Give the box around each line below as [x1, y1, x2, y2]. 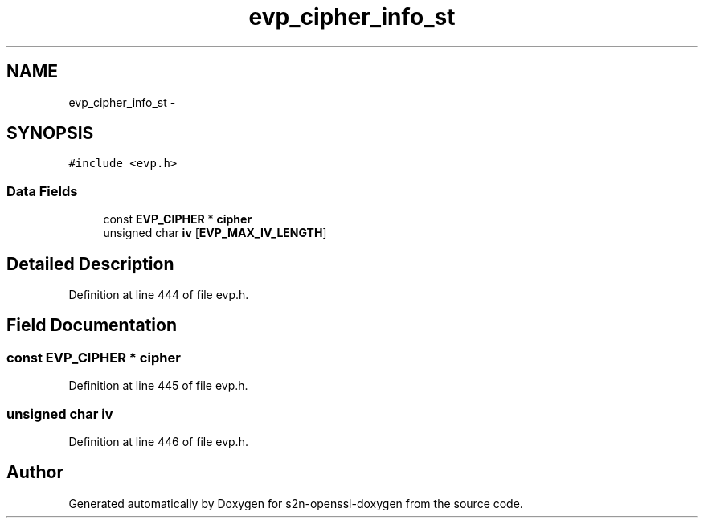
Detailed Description [6, 253, 174, 274]
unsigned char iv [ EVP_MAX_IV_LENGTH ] [103, 226, 327, 240]
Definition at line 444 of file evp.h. [68, 288, 249, 302]
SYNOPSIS [6, 123, 94, 144]
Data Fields [6, 182, 78, 199]
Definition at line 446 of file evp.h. [68, 435, 248, 448]
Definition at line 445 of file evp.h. [68, 379, 248, 393]
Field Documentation [6, 315, 177, 336]
